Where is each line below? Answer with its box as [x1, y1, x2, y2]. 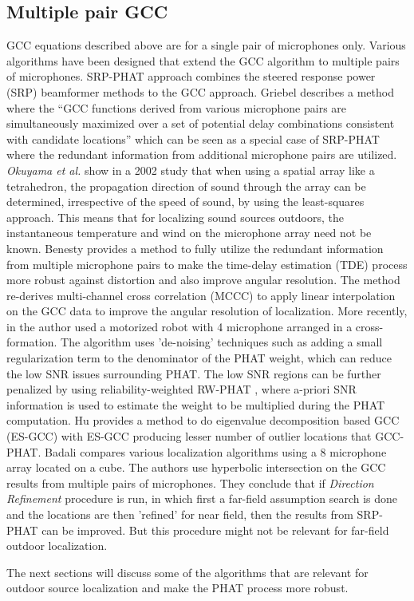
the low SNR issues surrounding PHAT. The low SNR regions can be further [6, 365, 381, 382]
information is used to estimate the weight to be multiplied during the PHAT [6, 396, 385, 413]
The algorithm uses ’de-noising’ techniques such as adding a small [61, 334, 383, 350]
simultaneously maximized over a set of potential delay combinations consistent [6, 115, 395, 132]
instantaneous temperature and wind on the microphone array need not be [6, 224, 372, 241]
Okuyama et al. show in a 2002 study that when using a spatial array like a [6, 161, 375, 178]
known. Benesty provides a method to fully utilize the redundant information [6, 239, 384, 256]
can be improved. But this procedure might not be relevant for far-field [41, 521, 389, 538]
